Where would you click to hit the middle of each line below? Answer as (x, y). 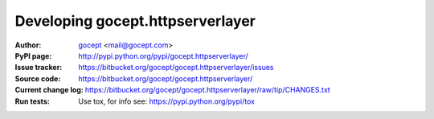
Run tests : (32, 101)
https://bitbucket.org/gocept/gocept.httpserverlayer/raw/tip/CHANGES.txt (208, 90)
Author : (28, 45)
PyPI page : (33, 55)
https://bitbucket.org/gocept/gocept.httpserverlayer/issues (176, 68)
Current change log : (49, 90)
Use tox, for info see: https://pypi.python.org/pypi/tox (166, 101)
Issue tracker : (39, 68)
